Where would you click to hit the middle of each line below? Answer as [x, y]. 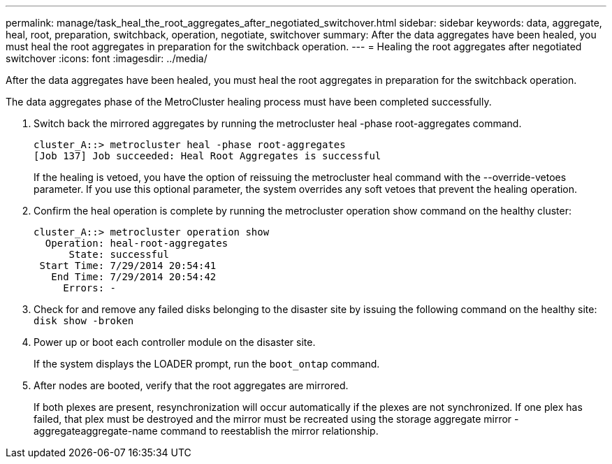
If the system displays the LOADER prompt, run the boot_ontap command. [207, 364]
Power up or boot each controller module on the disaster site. [175, 342]
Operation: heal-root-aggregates [137, 243]
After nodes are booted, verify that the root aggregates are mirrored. [191, 385]
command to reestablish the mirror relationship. [269, 431]
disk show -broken [84, 321]
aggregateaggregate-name [96, 431]
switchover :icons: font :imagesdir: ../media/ [107, 58]
